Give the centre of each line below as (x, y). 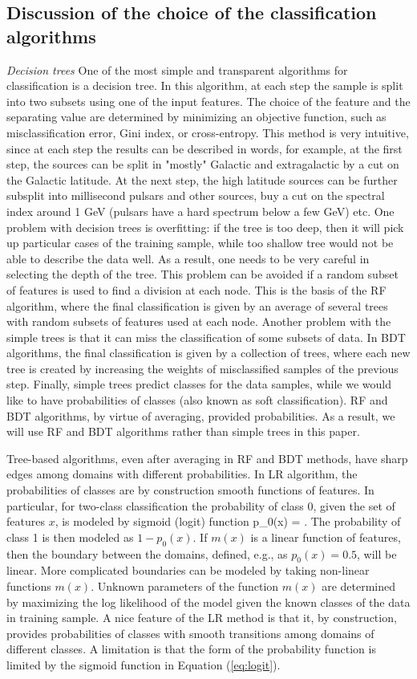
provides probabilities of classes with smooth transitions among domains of (190, 633)
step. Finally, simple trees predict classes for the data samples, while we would (199, 384)
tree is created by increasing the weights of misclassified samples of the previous (202, 368)
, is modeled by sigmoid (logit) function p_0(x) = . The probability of (228, 521)
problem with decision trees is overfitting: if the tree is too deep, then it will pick (205, 227)
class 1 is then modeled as (70, 537)
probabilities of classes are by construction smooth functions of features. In (190, 490)
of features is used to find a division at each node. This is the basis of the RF (196, 289)
